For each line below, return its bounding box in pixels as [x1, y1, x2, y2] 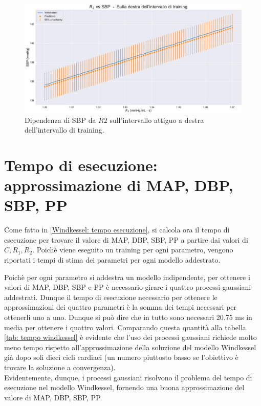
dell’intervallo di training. [25, 124, 104, 135]
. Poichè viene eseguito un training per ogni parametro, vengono [32, 244, 233, 255]
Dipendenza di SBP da [25, 114, 96, 125]
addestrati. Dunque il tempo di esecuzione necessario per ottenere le [4, 291, 217, 302]
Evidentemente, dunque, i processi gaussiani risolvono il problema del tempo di [4, 372, 252, 382]
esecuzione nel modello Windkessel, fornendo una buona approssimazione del [4, 382, 245, 393]
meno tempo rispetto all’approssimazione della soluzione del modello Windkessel [4, 341, 256, 352]
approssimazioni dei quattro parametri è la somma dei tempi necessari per [4, 302, 237, 312]
